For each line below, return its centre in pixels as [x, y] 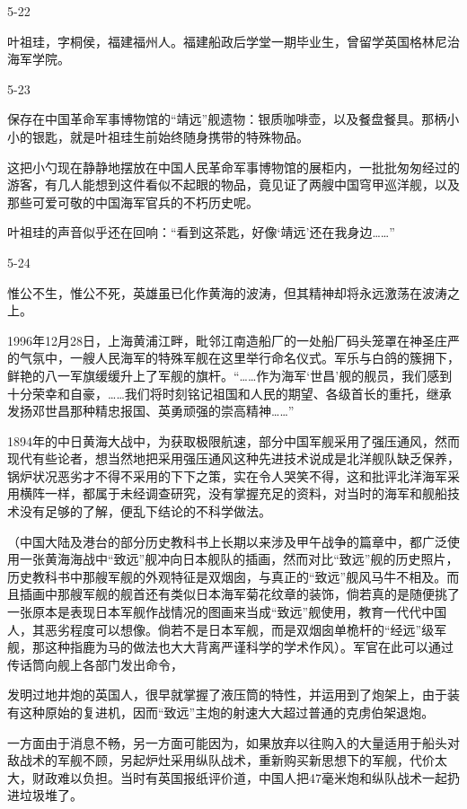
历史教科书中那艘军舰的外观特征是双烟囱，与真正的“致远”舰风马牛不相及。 [227, 576]
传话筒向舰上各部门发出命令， [95, 664]
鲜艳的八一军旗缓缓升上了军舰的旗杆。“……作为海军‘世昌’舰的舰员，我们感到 [230, 375]
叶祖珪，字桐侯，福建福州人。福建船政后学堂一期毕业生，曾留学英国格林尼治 [233, 41]
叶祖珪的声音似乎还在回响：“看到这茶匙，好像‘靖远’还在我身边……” [201, 232]
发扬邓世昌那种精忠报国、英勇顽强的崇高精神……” [151, 411]
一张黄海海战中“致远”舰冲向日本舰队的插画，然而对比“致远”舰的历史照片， [239, 559]
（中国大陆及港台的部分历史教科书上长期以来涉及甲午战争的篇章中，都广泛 [227, 541]
